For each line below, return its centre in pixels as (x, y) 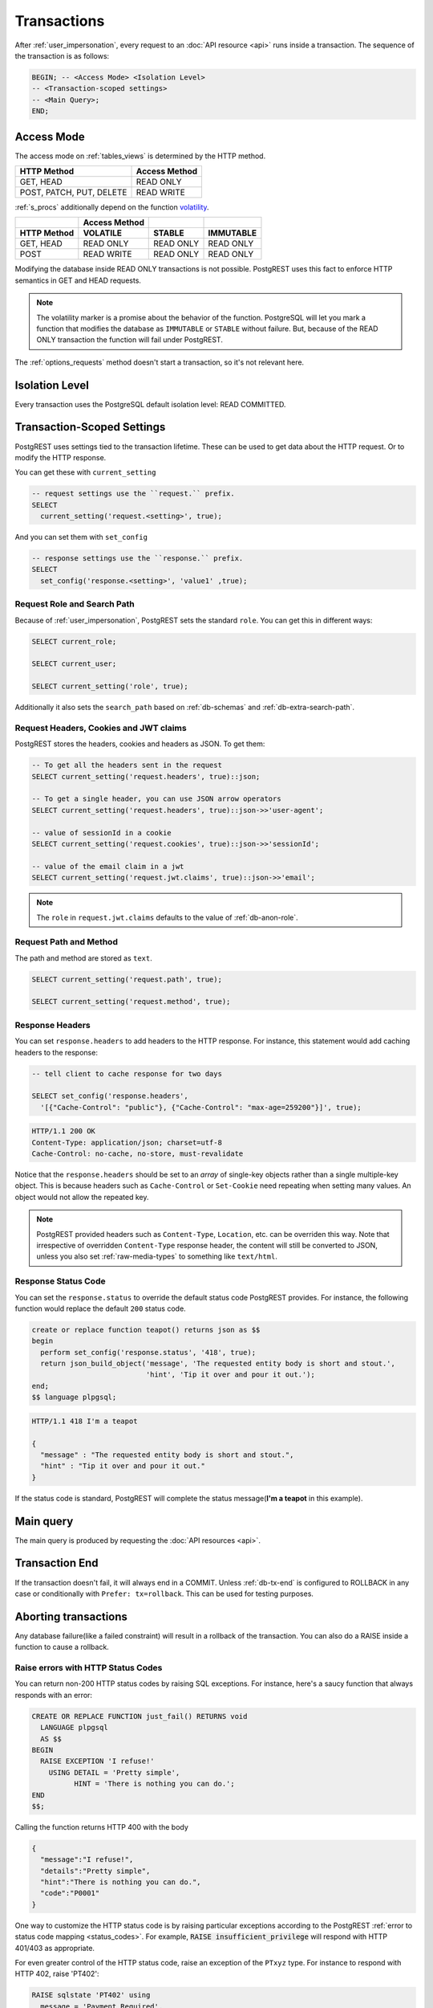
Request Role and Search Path (75, 604)
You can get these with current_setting (85, 472)
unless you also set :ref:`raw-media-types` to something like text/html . (157, 1256)
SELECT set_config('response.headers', (110, 1096)
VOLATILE (103, 233)
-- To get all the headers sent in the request (127, 765)
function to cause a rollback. (62, 1647)
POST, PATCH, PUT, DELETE (73, 192)
